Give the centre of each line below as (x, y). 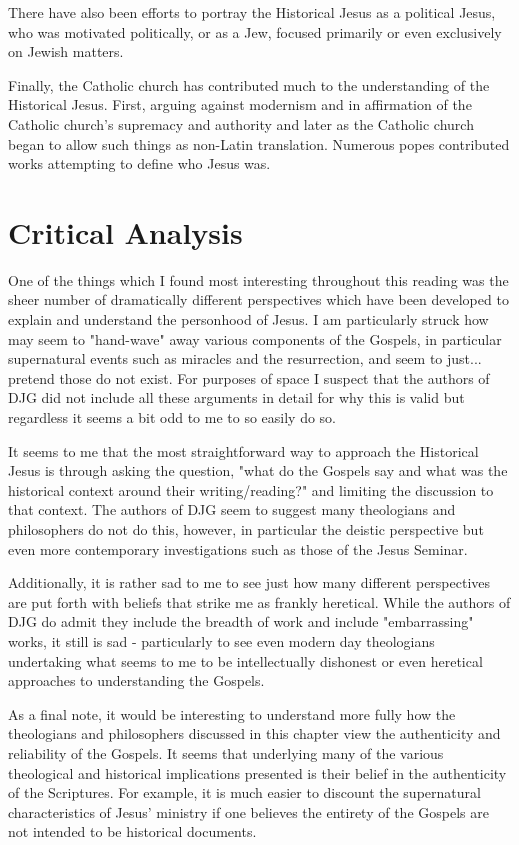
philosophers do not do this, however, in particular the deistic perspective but (246, 529)
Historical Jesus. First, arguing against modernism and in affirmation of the (240, 104)
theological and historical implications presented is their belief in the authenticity (257, 772)
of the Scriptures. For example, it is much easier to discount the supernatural (244, 792)
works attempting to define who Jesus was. (139, 163)
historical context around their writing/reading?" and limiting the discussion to (251, 489)
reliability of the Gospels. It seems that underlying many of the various (226, 752)
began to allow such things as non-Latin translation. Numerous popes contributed (259, 143)
